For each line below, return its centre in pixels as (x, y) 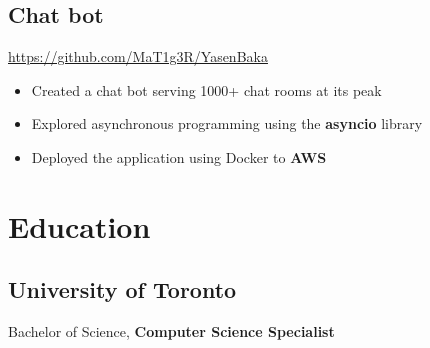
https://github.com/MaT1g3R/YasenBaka (138, 56)
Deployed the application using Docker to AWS (179, 156)
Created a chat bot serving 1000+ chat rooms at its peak (206, 89)
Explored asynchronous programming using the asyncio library (227, 123)
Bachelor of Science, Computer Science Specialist (171, 331)
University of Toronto (122, 289)
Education (79, 225)
